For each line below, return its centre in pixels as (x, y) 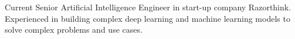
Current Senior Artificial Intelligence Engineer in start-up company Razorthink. (148, 7)
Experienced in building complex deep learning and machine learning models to (147, 18)
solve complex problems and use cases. (74, 30)
